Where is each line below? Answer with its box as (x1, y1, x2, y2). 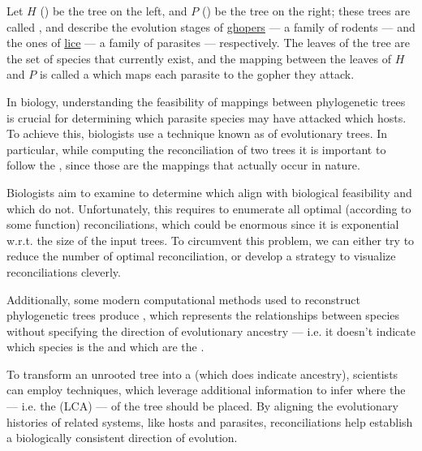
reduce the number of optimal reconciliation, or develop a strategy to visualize (6, 247, 396, 264)
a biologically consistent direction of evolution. (6, 429, 238, 446)
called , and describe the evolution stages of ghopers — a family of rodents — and (6, 18, 416, 35)
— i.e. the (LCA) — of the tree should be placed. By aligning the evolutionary (6, 397, 398, 414)
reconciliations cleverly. (6, 263, 121, 280)
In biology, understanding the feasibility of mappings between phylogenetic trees (6, 92, 406, 110)
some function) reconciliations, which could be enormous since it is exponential (6, 216, 399, 233)
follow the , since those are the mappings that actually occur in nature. (6, 157, 360, 174)
